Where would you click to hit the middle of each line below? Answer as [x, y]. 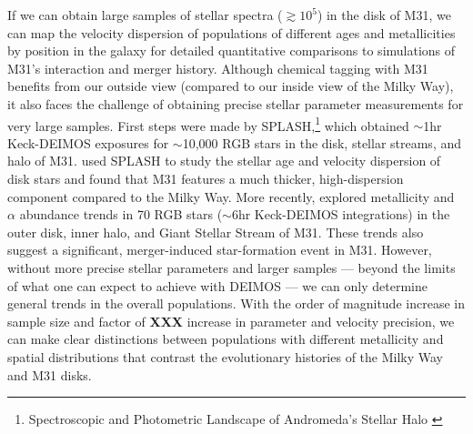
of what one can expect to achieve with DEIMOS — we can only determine [217, 285]
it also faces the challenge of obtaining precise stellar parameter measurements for [236, 103]
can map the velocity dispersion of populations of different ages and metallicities [231, 32]
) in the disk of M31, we [384, 15]
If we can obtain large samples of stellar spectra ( [145, 15]
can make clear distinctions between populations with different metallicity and [226, 339]
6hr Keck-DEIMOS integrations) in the [341, 214]
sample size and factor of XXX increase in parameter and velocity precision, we [231, 321]
